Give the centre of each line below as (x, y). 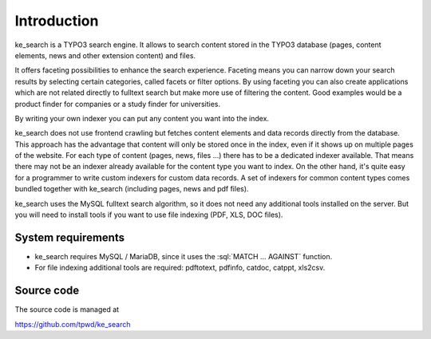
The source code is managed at (67, 309)
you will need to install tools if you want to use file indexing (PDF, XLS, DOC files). (149, 215)
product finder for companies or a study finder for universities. (118, 104)
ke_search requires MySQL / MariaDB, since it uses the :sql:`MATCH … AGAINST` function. (184, 256)
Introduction (57, 21)
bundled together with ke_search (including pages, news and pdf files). (132, 189)
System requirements (70, 237)
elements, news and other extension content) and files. (105, 55)
